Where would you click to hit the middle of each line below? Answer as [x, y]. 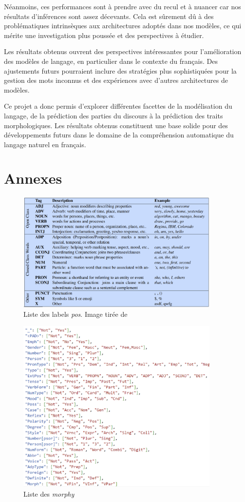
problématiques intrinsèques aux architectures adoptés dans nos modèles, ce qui [123, 26]
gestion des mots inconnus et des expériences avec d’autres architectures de [116, 80]
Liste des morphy [49, 493]
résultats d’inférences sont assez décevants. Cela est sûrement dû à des [109, 16]
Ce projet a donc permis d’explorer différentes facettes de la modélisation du [118, 106]
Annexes [33, 178]
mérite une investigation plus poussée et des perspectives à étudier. [104, 35]
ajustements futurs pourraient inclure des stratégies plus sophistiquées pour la [120, 70]
